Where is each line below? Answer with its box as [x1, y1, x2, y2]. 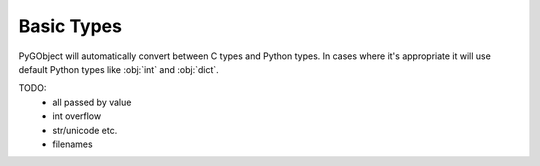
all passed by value [52, 96, 132, 108]
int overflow [52, 110, 102, 122]
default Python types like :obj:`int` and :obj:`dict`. [18, 63, 219, 75]
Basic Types [18, 15, 122, 37]
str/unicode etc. [52, 124, 118, 136]
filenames [52, 138, 94, 150]
